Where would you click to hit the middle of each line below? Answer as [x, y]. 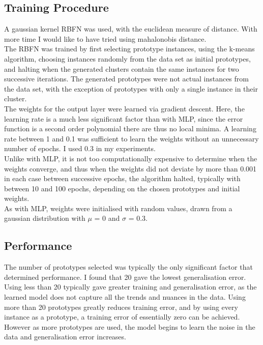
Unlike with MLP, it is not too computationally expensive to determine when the [131, 158]
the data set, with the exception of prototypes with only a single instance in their [131, 88]
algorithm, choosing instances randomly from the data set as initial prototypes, [127, 58]
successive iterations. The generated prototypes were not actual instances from [126, 79]
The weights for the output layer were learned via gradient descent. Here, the [124, 108]
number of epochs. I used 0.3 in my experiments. [80, 148]
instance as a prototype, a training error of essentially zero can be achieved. [122, 317]
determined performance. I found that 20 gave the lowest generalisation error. [125, 277]
